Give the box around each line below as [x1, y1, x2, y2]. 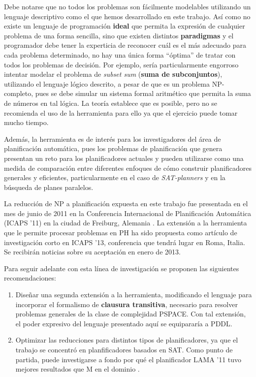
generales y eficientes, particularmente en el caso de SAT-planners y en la [4, 172, 225, 183]
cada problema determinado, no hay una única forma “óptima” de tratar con [4, 49, 236, 60]
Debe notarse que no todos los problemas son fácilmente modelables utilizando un [4, 1, 251, 11]
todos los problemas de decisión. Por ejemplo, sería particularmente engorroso [4, 59, 239, 69]
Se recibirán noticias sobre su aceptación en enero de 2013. [4, 247, 181, 257]
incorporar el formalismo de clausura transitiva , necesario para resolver [15, 299, 238, 309]
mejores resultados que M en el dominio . [15, 364, 140, 374]
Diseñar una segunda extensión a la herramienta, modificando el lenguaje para [15, 289, 252, 300]
